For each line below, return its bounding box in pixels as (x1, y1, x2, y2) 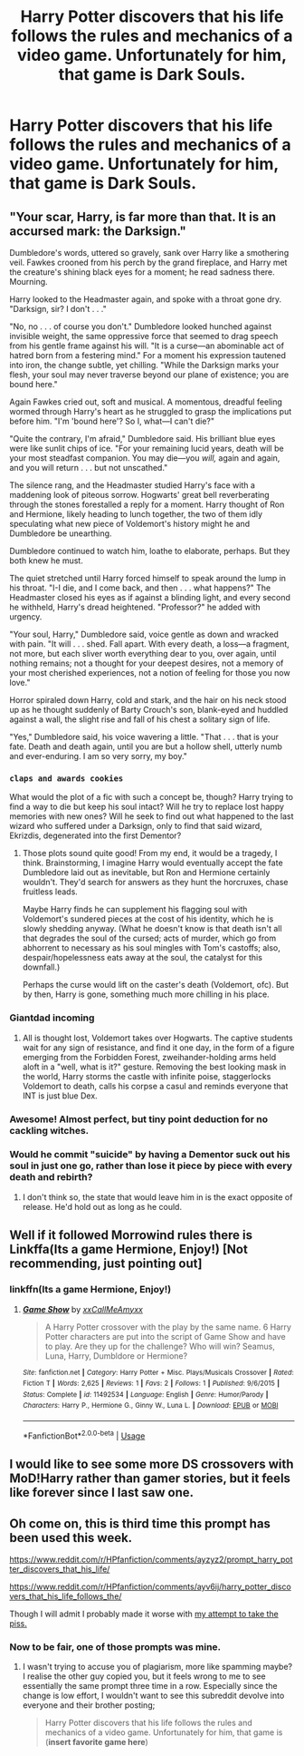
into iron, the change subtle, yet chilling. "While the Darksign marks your (9, 360, 280, 370)
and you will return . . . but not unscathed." (9, 463, 168, 473)
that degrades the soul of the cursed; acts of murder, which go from (22, 932, 277, 944)
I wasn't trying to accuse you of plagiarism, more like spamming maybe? (22, 1662, 292, 1673)
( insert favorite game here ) (44, 1737, 149, 1748)
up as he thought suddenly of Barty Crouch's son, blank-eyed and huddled (9, 705, 289, 715)
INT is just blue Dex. (22, 1090, 98, 1101)
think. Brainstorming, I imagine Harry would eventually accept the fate (22, 857, 283, 868)
